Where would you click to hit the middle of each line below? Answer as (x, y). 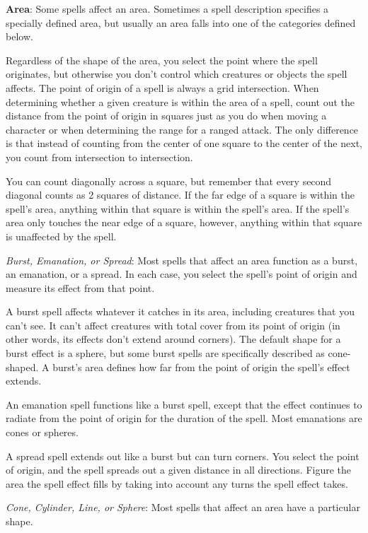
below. (19, 36)
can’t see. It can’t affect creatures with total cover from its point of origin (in (173, 325)
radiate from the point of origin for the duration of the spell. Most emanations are (184, 418)
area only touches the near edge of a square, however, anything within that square (184, 222)
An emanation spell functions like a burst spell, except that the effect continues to (184, 404)
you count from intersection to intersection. (99, 157)
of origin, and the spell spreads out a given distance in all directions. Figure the (179, 470)
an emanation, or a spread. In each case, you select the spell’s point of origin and (182, 274)
